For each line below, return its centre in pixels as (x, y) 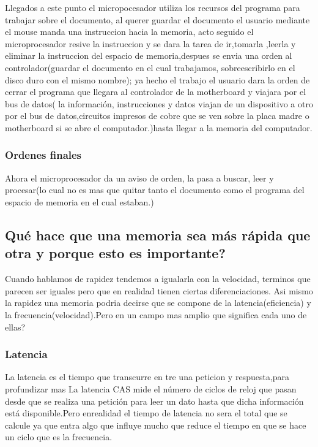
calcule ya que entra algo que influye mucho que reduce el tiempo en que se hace (156, 425)
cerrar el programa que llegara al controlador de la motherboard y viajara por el (156, 92)
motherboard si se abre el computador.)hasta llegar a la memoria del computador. (159, 127)
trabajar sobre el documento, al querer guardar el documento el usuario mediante (157, 19)
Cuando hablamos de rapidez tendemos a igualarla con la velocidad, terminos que (158, 279)
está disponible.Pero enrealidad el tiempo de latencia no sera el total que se (146, 413)
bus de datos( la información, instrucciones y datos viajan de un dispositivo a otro (159, 103)
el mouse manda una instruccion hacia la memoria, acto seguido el (129, 32)
